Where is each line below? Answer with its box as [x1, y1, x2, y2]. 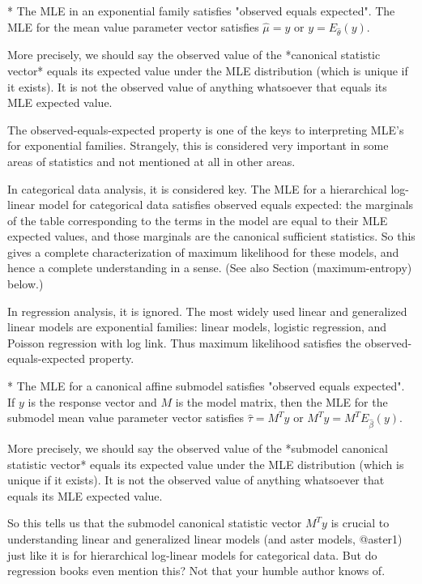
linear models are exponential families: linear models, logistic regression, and [7, 318, 387, 335]
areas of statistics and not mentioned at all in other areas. [7, 152, 296, 169]
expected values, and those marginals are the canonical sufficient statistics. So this [7, 228, 416, 245]
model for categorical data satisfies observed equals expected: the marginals [38, 196, 414, 213]
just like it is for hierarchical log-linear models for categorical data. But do [7, 546, 377, 563]
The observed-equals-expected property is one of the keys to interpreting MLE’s [7, 121, 404, 138]
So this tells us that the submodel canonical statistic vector [7, 514, 302, 531]
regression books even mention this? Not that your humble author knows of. [7, 562, 386, 579]
